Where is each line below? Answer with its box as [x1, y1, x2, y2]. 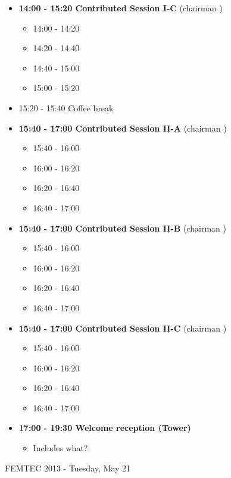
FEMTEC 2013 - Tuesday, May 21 [5, 461, 131, 474]
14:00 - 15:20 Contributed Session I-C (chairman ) [18, 2, 223, 14]
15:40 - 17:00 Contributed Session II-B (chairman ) [18, 221, 226, 234]
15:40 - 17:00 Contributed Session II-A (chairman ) [18, 121, 227, 134]
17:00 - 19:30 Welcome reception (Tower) [18, 421, 191, 434]
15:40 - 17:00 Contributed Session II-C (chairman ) [18, 321, 227, 334]
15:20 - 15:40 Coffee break [18, 101, 114, 114]
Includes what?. [33, 442, 90, 454]
